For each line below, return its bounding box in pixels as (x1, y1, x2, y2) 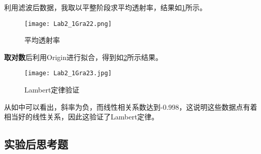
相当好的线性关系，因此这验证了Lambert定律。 (4, 111, 159, 122)
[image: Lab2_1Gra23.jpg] (24, 70, 112, 77)
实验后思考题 (4, 136, 68, 152)
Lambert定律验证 (24, 84, 80, 95)
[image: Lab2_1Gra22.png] (24, 20, 112, 27)
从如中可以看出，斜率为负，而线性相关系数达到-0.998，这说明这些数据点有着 (4, 101, 257, 112)
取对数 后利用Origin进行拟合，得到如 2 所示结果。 (4, 51, 162, 62)
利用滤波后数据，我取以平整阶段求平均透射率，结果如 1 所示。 (4, 2, 207, 12)
